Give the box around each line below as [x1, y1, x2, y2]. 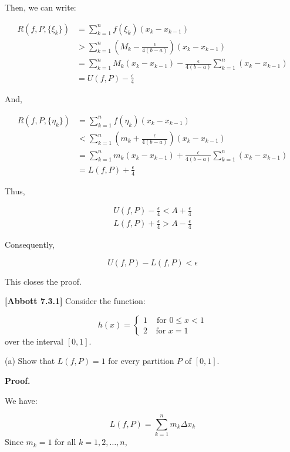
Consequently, [5, 238, 55, 251]
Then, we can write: [5, 1, 76, 13]
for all [55, 436, 76, 448]
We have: [5, 394, 38, 406]
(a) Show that [5, 355, 55, 367]
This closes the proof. [5, 275, 82, 287]
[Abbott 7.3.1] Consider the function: [5, 295, 146, 307]
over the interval [5, 335, 64, 347]
